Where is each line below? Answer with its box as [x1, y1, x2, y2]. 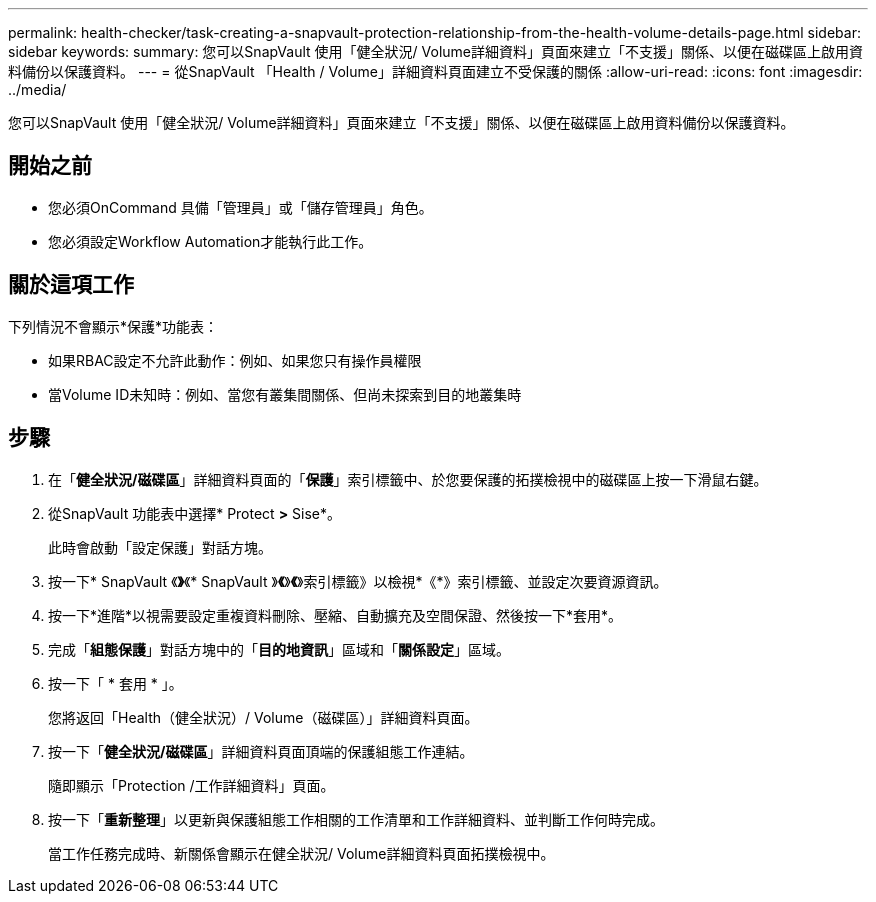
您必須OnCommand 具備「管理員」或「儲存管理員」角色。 [48, 198, 433, 216]
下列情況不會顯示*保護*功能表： [8, 317, 219, 335]
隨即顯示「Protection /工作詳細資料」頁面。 [48, 776, 335, 794]
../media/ [8, 81, 67, 98]
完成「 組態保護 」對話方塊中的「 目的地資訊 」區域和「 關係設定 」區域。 [48, 640, 510, 658]
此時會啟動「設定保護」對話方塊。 [48, 538, 272, 556]
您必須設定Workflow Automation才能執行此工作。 [48, 232, 373, 250]
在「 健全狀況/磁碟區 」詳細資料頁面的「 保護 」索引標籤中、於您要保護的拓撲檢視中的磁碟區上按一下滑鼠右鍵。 [48, 470, 768, 488]
